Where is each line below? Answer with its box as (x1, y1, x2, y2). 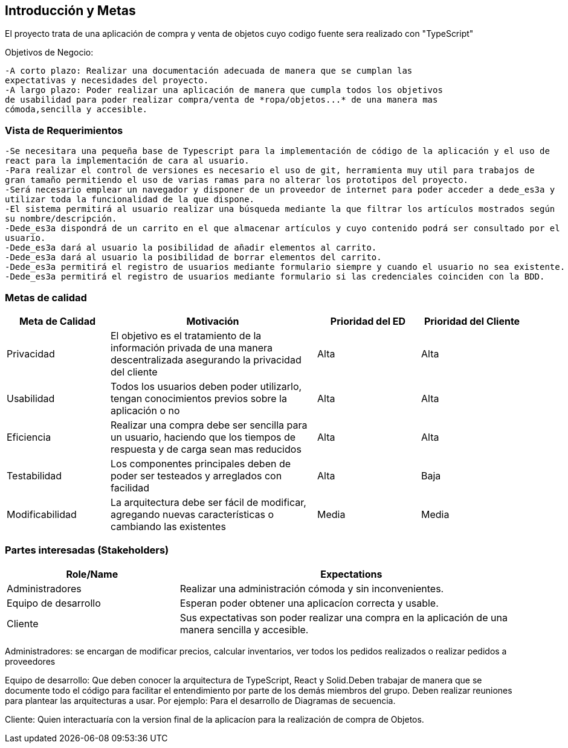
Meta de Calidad (19, 315, 96, 327)
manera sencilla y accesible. (179, 623, 309, 636)
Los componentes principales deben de (111, 457, 291, 470)
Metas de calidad (5, 291, 87, 304)
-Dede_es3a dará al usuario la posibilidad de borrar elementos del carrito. (5, 252, 382, 263)
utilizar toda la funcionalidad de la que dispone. (5, 194, 255, 205)
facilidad (111, 481, 149, 494)
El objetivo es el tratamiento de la (111, 329, 262, 342)
